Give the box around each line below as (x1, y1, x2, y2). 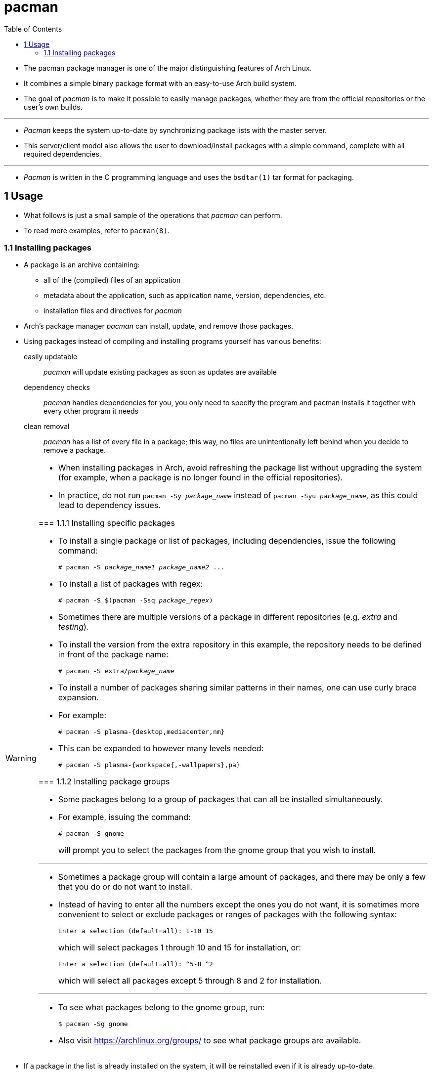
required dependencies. (24, 149, 101, 158)
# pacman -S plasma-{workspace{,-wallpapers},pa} (58, 761, 240, 769)
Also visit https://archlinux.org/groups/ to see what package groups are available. (58, 1035, 361, 1046)
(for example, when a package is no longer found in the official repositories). (58, 473, 343, 483)
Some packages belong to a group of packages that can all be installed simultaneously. (58, 794, 383, 805)
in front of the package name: (58, 649, 169, 660)
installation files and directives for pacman (43, 306, 182, 315)
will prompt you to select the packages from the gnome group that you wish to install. (58, 845, 376, 856)
